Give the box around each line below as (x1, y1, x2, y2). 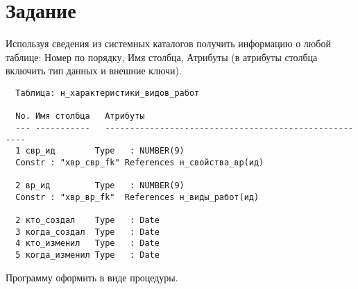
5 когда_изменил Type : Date (15, 250, 160, 261)
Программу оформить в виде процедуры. (6, 270, 178, 284)
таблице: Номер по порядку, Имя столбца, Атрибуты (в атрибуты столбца (6, 49, 318, 64)
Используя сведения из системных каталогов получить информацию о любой (6, 36, 331, 51)
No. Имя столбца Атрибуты (15, 111, 145, 122)
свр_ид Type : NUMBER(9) (25, 146, 185, 156)
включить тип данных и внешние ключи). (6, 63, 182, 78)
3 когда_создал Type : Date (15, 226, 160, 237)
